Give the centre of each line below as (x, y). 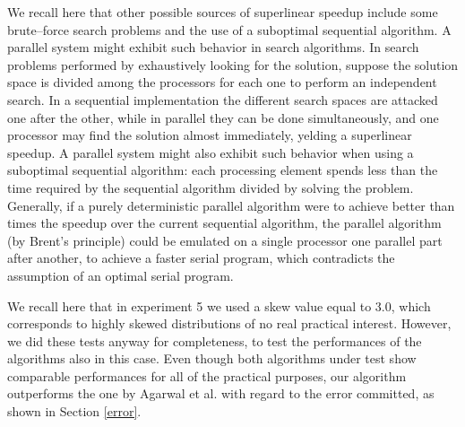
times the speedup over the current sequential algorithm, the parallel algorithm (224, 223)
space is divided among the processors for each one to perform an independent (222, 82)
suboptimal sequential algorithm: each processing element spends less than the (223, 170)
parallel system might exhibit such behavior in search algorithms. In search (213, 47)
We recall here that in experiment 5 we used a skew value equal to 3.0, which (219, 305)
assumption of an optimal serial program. (121, 275)
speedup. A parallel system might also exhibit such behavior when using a (211, 152)
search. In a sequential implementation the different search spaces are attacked (223, 99)
